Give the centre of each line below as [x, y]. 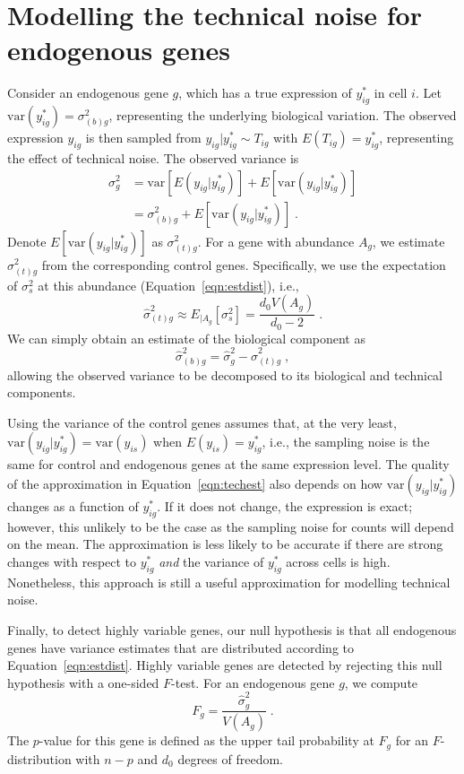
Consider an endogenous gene [88, 93]
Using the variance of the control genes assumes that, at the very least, [202, 422]
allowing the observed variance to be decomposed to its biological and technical [225, 374]
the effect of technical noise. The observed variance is [153, 157]
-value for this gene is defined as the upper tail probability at [206, 740]
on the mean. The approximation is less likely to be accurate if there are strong [225, 544]
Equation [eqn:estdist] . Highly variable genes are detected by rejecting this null [225, 665]
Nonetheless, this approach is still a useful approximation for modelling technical [229, 582]
